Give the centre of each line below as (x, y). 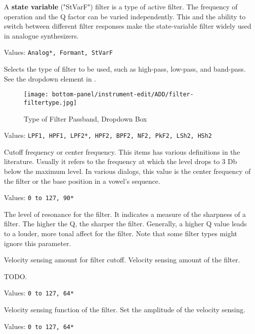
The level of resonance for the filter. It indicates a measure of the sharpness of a (125, 214)
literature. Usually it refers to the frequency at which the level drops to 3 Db (121, 161)
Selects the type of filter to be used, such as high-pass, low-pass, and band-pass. (125, 69)
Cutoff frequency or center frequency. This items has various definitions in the (122, 151)
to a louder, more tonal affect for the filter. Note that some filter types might (121, 233)
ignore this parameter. (38, 243)
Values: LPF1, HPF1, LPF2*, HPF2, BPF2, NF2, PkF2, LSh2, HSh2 (108, 135)
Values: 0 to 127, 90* (39, 197)
